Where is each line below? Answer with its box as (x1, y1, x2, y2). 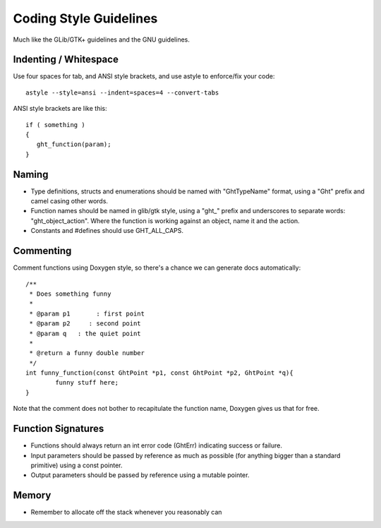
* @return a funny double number (29, 349, 145, 357)
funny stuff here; (55, 378, 119, 387)
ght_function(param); (36, 140, 111, 148)
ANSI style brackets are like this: (13, 104, 107, 113)
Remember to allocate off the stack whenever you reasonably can (30, 508, 222, 517)
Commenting (13, 245, 72, 257)
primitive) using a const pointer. (30, 461, 123, 469)
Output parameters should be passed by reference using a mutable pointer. (30, 471, 250, 479)
